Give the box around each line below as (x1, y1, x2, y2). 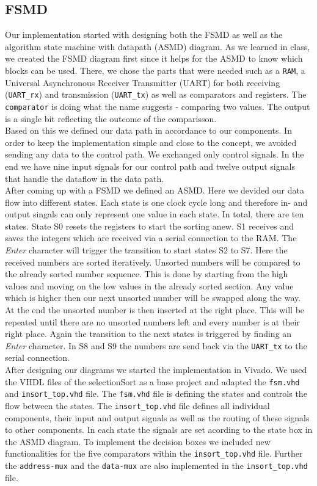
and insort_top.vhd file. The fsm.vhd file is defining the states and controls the (5, 387, 307, 400)
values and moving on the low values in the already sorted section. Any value (5, 279, 294, 292)
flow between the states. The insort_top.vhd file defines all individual (5, 399, 270, 412)
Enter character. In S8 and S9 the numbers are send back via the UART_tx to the (5, 339, 307, 352)
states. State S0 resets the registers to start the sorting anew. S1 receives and (5, 219, 294, 232)
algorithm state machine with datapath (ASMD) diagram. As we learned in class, (5, 40, 310, 53)
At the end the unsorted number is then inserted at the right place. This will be (5, 303, 305, 316)
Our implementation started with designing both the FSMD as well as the (5, 28, 283, 41)
